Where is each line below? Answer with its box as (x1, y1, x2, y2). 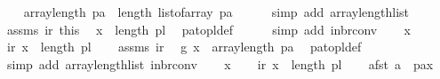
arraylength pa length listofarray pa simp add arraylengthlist (23, 3, 410, 20)
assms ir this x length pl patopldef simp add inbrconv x (6, 20, 411, 38)
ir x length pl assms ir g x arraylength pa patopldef (6, 37, 362, 56)
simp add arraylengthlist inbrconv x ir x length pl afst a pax (6, 54, 434, 73)
